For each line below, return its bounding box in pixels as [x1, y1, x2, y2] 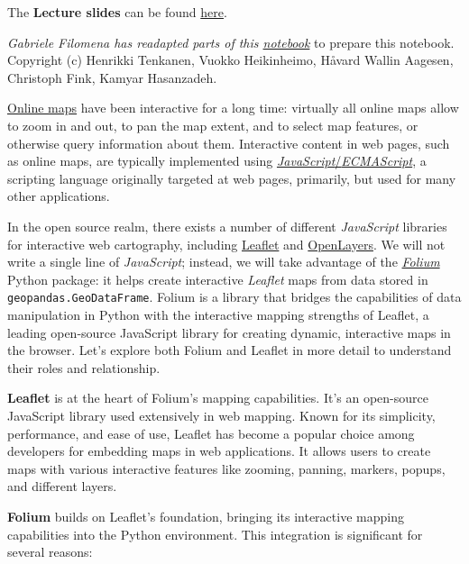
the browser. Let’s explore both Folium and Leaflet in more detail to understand [7, 341, 452, 359]
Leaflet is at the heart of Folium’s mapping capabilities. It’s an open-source [7, 388, 428, 407]
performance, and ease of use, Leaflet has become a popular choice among [7, 423, 415, 442]
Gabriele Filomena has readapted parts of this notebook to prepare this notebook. [7, 32, 455, 51]
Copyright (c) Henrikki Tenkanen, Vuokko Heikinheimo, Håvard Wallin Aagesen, [7, 50, 454, 69]
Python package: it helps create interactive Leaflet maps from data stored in [7, 269, 428, 288]
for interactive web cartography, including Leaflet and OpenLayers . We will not [7, 234, 446, 253]
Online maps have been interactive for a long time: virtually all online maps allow [7, 98, 459, 117]
